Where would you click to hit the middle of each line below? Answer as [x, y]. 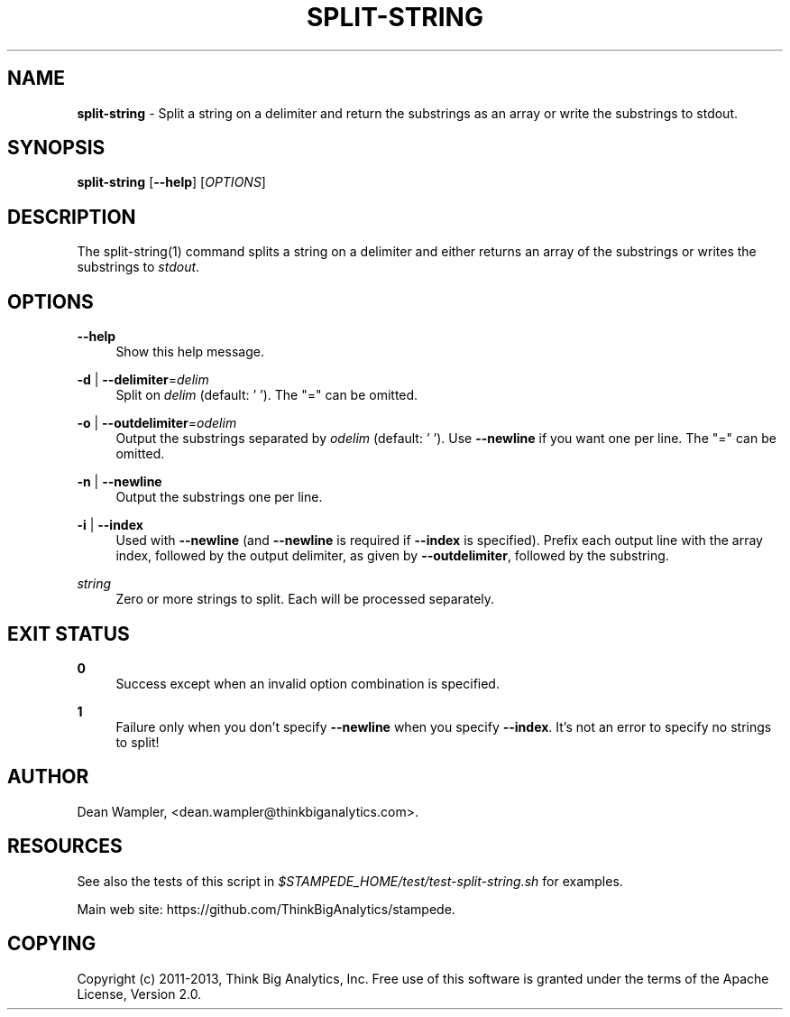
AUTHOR [48, 777]
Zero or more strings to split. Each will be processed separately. [305, 599]
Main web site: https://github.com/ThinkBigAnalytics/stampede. [266, 909]
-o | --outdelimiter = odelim [157, 423]
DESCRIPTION [72, 217]
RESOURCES [65, 846]
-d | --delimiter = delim [143, 380]
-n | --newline [119, 482]
